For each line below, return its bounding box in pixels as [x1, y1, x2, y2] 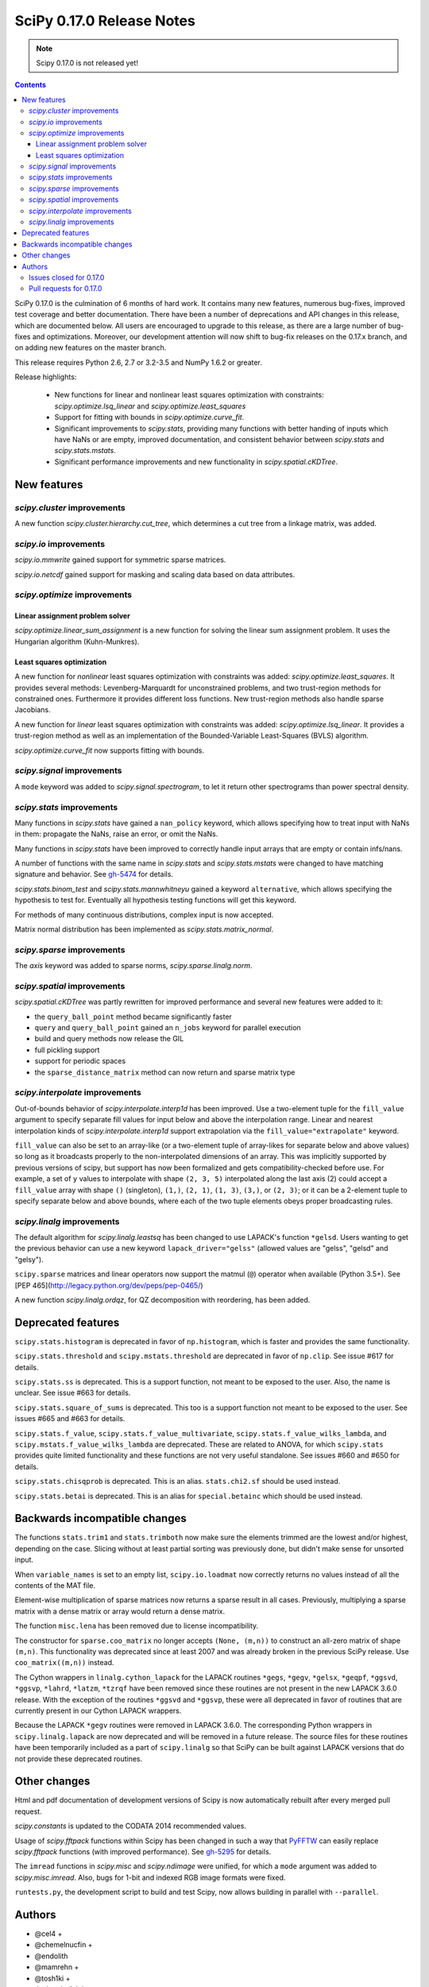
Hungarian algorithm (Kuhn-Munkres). [14, 637, 140, 646]
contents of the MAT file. [14, 1581, 96, 1590]
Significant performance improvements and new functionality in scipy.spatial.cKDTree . [54, 457, 338, 467]
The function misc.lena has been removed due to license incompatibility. [14, 1621, 259, 1631]
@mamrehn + [34, 1962, 79, 1972]
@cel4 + [34, 1929, 63, 1939]
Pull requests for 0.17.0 [29, 284, 102, 293]
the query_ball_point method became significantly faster [34, 1012, 232, 1021]
